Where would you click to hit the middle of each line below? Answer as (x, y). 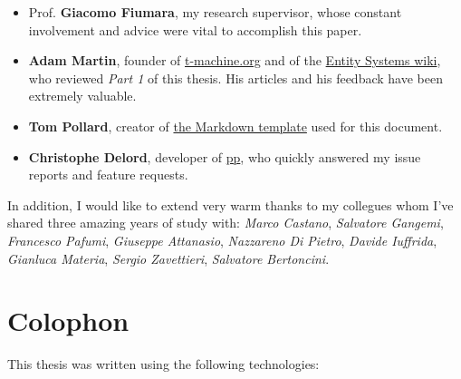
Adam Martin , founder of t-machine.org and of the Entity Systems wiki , (235, 60)
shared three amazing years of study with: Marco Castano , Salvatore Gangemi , (226, 223)
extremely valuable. (82, 96)
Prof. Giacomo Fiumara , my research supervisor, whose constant (215, 12)
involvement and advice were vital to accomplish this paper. (195, 29)
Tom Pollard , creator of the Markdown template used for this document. (235, 126)
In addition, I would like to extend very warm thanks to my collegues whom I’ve (230, 204)
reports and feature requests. (108, 175)
